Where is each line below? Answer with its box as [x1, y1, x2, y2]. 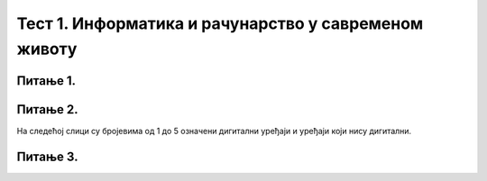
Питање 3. [16, 149, 78, 164]
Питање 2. [16, 102, 78, 117]
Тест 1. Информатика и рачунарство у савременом [16, 14, 424, 33]
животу [16, 39, 78, 59]
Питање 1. [16, 73, 77, 88]
